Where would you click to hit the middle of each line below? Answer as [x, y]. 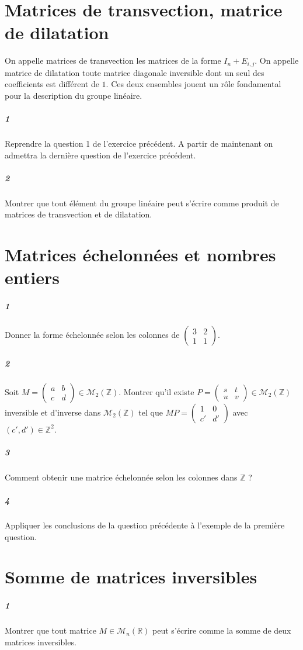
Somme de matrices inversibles [131, 577]
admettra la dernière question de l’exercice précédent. [100, 155]
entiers [32, 277]
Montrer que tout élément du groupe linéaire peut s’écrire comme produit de [142, 203]
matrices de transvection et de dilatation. [79, 214]
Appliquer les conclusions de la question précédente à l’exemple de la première [145, 525]
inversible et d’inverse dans [53, 412]
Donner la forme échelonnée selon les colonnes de [92, 335]
